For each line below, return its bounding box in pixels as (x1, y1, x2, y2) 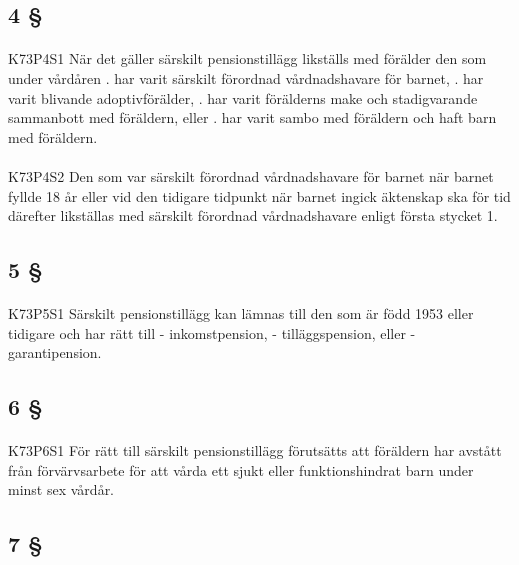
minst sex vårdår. (8, 479, 115, 500)
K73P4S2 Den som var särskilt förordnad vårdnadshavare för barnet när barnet (8, 165, 494, 186)
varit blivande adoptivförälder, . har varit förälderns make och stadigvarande (8, 87, 478, 108)
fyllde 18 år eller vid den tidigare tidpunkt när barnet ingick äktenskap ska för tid (8, 185, 511, 206)
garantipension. (8, 342, 102, 363)
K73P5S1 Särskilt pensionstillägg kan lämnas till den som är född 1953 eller (8, 303, 474, 324)
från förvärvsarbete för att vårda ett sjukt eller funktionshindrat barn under (8, 459, 474, 480)
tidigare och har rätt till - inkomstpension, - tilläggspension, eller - (8, 322, 416, 343)
